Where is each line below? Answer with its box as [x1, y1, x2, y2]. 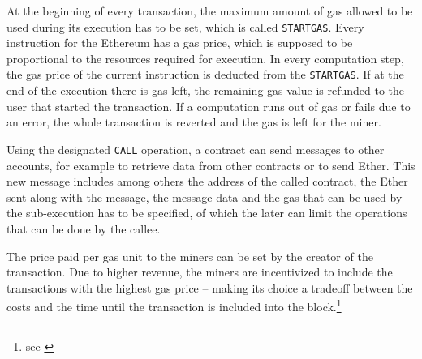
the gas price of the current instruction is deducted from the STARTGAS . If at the [6, 66, 404, 83]
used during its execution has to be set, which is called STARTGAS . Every [6, 18, 364, 35]
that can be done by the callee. [6, 220, 161, 237]
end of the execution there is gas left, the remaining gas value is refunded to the [6, 82, 405, 99]
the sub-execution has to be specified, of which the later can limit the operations [6, 204, 407, 221]
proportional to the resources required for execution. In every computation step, [6, 49, 404, 66]
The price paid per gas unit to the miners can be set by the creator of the [6, 247, 373, 264]
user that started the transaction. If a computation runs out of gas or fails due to [6, 97, 411, 114]
